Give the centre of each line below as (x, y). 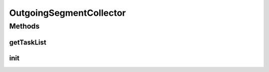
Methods (24, 26)
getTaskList (28, 42)
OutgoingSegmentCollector (67, 13)
